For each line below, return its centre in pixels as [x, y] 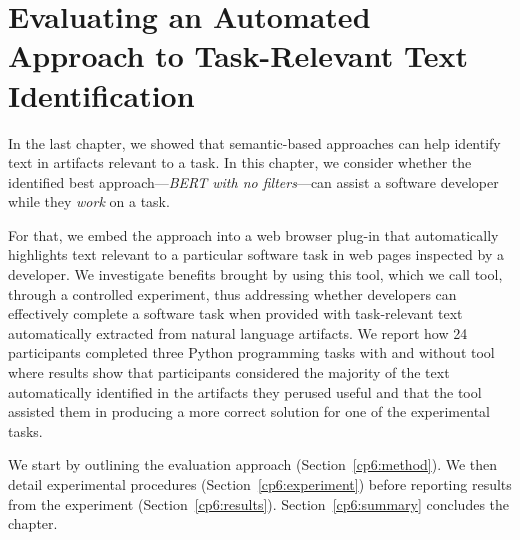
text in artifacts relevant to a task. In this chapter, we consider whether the [240, 162]
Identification [101, 94]
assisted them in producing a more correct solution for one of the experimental [249, 411]
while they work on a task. [89, 201]
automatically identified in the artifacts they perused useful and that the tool [245, 391]
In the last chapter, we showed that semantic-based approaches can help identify [254, 142]
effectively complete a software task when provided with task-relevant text [235, 313]
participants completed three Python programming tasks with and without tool [251, 352]
